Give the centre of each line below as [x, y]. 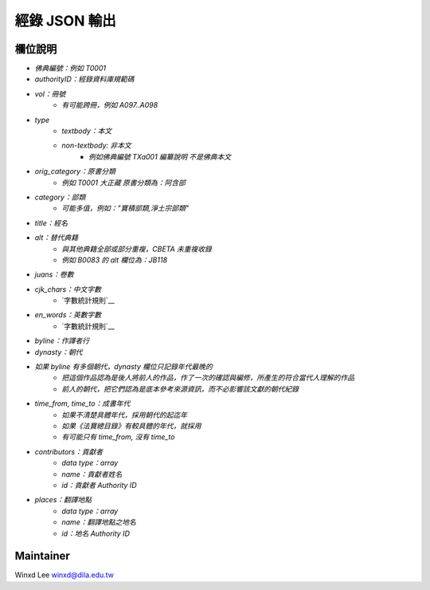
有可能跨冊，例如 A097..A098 [110, 105]
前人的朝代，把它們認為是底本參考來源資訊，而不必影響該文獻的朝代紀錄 [180, 389]
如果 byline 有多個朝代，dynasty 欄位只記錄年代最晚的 [123, 367]
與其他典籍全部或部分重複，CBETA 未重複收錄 [137, 249]
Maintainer [43, 556]
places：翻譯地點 [63, 500]
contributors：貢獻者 [69, 451]
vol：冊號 [50, 94]
